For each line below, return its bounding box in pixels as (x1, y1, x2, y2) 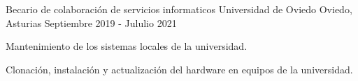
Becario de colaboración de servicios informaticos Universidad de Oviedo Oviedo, (6, 2, 352, 16)
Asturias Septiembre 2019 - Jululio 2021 (6, 15, 177, 30)
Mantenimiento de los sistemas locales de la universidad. (6, 39, 248, 53)
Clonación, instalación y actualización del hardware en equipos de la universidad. (6, 62, 353, 76)
